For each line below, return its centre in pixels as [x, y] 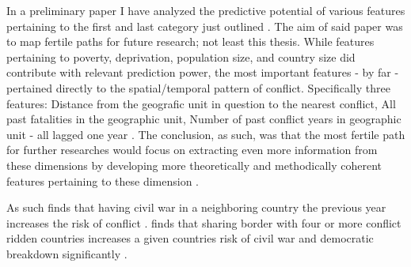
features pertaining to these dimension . [103, 181]
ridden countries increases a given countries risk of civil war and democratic [190, 238]
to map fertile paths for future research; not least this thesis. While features [190, 41]
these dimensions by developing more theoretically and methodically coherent [194, 165]
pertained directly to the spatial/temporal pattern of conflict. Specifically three [198, 87]
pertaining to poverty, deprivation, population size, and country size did [181, 56]
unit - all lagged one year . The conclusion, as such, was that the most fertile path [206, 134]
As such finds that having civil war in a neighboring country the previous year [196, 207]
